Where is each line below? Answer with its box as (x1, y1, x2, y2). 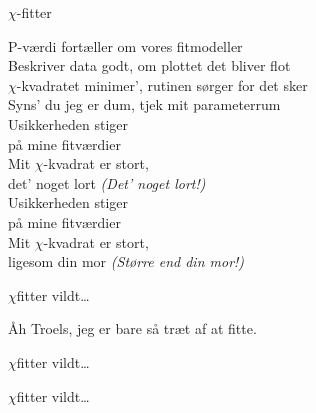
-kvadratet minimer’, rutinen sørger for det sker (16, 74, 308, 95)
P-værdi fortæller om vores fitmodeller (8, 35, 243, 56)
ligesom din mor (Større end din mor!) (8, 251, 245, 272)
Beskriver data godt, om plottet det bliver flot (8, 55, 291, 76)
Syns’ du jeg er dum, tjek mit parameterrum (8, 94, 281, 115)
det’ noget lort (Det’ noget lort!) (8, 172, 206, 193)
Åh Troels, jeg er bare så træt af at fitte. (8, 318, 257, 339)
